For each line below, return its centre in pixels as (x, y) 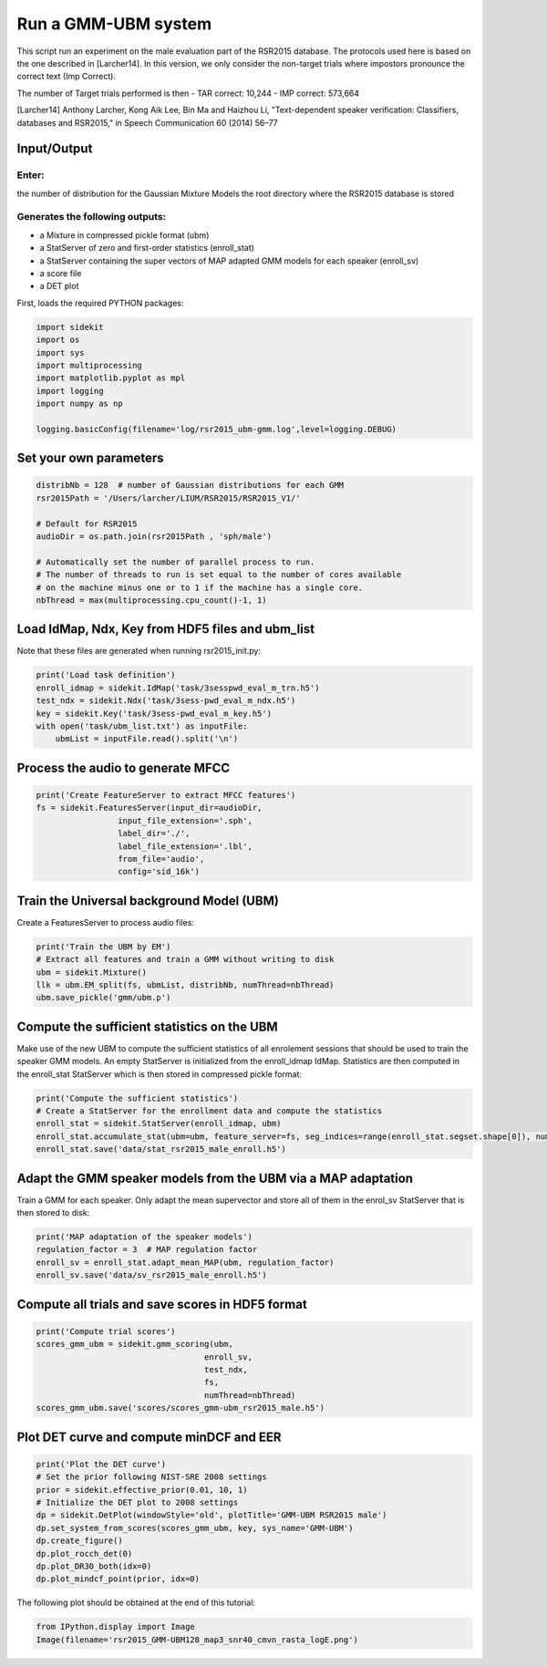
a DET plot (59, 286)
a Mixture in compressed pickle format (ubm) (124, 235)
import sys (60, 352)
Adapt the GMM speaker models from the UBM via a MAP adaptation (215, 1178)
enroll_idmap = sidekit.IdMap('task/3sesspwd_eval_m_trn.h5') (178, 688)
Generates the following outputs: (92, 217)
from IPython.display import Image (115, 1627)
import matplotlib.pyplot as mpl (111, 378)
